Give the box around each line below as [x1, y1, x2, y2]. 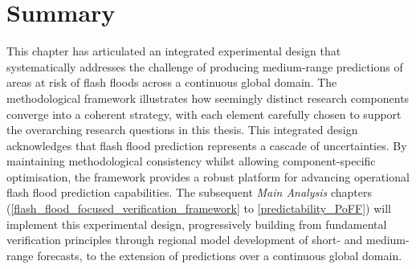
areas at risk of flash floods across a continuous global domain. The [6, 74, 337, 91]
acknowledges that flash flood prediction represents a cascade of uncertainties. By [6, 137, 407, 153]
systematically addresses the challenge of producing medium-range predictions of [6, 58, 403, 75]
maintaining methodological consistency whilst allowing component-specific [6, 153, 376, 169]
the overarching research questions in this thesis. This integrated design [6, 121, 358, 138]
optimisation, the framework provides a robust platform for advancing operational [6, 168, 410, 185]
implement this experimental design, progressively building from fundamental [6, 215, 387, 232]
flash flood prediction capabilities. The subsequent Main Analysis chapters [6, 184, 372, 201]
